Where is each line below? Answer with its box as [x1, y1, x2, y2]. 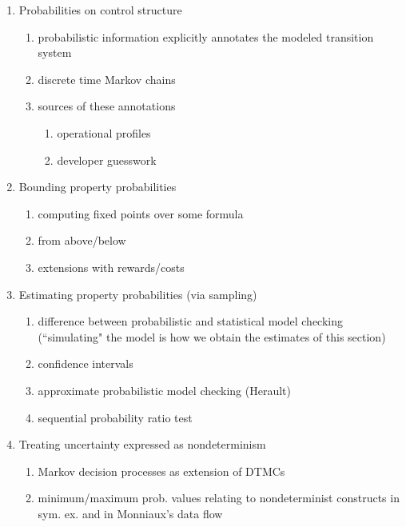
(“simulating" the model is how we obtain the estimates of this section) [38, 328, 386, 345]
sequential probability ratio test [38, 409, 193, 425]
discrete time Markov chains [38, 70, 176, 87]
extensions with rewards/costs [38, 258, 185, 275]
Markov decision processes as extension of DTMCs [38, 462, 285, 479]
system [38, 44, 72, 61]
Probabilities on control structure [18, 2, 182, 18]
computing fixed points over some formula [38, 205, 244, 222]
